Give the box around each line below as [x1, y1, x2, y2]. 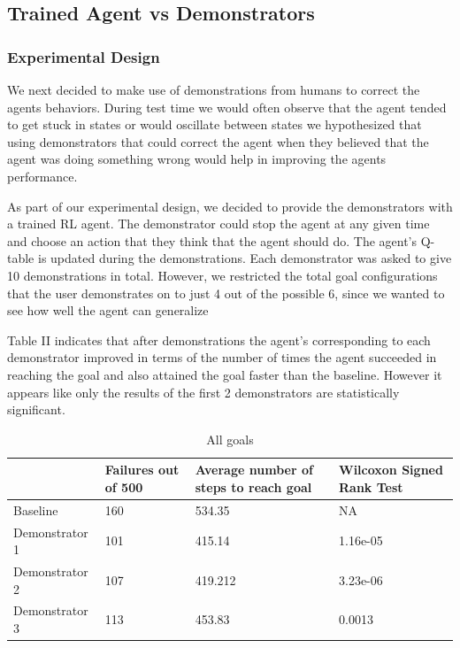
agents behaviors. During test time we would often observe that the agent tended [7, 97, 447, 116]
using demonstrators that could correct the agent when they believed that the [7, 132, 429, 150]
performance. [7, 166, 78, 185]
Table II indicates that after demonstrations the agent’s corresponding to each [7, 330, 431, 349]
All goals [206, 429, 254, 448]
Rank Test [338, 477, 403, 496]
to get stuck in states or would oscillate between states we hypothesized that [7, 115, 422, 134]
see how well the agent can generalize [7, 301, 209, 320]
